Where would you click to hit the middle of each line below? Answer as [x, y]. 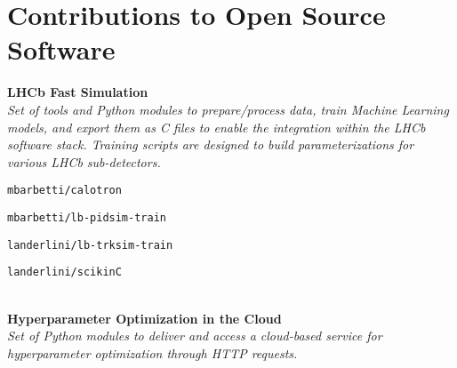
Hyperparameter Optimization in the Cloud [144, 318]
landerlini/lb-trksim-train [90, 245]
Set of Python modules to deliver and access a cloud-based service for [195, 336]
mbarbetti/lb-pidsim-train [87, 217]
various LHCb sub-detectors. [84, 161]
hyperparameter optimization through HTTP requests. [152, 352]
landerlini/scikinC [64, 272]
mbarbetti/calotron [64, 191]
